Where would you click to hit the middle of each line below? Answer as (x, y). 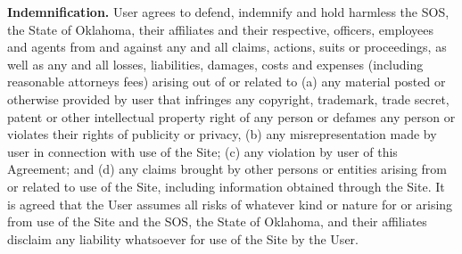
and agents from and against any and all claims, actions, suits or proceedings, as (227, 47)
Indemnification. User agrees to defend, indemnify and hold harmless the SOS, (228, 12)
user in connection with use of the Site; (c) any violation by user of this (202, 151)
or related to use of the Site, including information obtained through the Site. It (226, 186)
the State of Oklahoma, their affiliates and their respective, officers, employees (220, 29)
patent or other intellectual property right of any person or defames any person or (231, 116)
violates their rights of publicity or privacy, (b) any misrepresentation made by (222, 134)
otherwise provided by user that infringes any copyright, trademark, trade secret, (228, 98)
